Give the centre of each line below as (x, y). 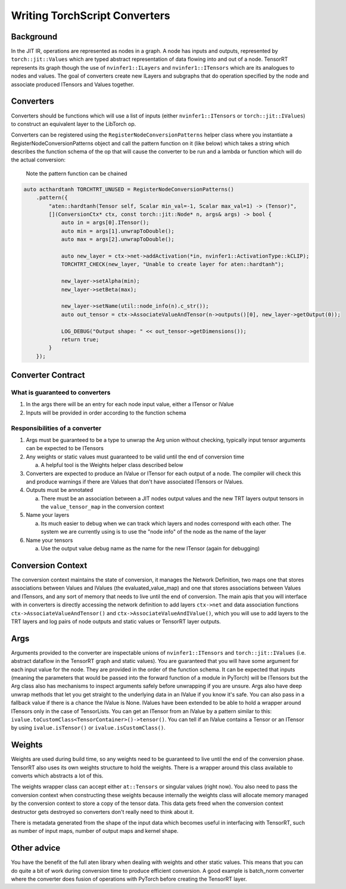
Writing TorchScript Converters (91, 16)
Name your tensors (49, 540)
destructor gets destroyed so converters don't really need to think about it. (103, 811)
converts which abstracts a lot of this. (57, 776)
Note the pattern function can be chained (77, 174)
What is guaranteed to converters (61, 392)
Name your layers (48, 515)
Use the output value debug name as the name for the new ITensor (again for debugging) (150, 549)
